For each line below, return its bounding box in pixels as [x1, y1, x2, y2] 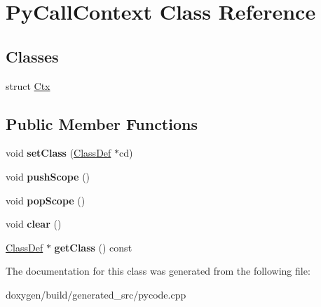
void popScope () [6, 192, 86, 207]
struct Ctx [6, 78, 50, 93]
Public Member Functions [6, 112, 198, 134]
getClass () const [54, 240, 132, 254]
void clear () [6, 216, 62, 231]
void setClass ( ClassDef [6, 145, 111, 160]
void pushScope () [6, 169, 90, 183]
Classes [6, 45, 59, 67]
